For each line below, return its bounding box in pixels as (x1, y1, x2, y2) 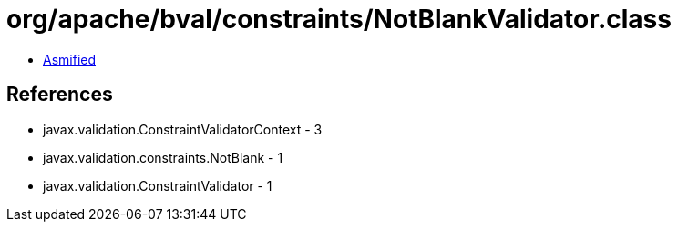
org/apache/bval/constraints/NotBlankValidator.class (6, 4, 672, 35)
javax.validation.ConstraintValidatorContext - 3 (43, 121, 323, 137)
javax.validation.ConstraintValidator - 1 (43, 177, 272, 194)
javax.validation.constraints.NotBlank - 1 (43, 149, 283, 165)
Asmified (43, 51, 97, 67)
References (6, 83, 113, 106)
